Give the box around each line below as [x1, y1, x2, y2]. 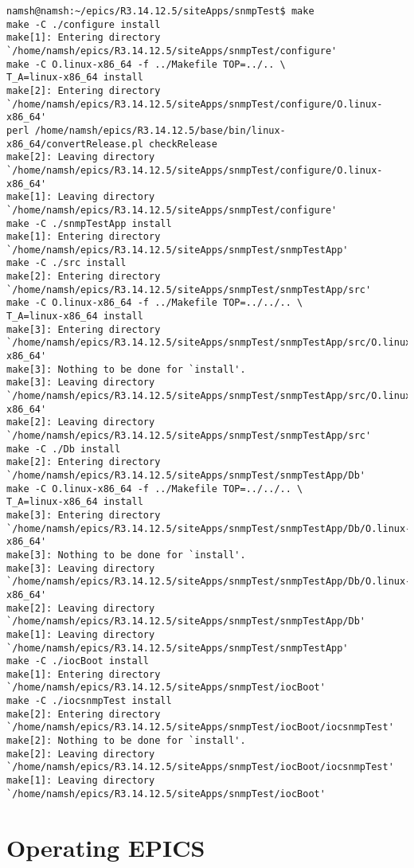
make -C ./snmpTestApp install [6, 217, 172, 229]
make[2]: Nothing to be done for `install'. [6, 735, 246, 747]
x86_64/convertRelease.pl [6, 138, 143, 150]
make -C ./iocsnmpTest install [6, 695, 172, 707]
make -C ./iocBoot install [6, 655, 149, 667]
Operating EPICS [6, 831, 205, 863]
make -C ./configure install [6, 18, 161, 30]
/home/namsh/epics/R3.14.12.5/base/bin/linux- [34, 124, 286, 136]
